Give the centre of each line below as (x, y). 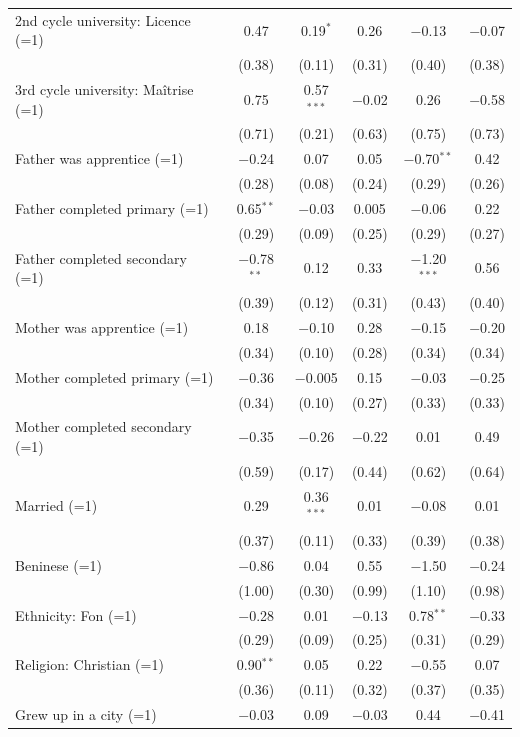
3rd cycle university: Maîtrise (104, 89)
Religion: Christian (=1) (89, 664)
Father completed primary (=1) (112, 208)
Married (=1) (56, 505)
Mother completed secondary (103, 426)
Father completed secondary (101, 257)
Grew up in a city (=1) (86, 713)
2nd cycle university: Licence (103, 19)
